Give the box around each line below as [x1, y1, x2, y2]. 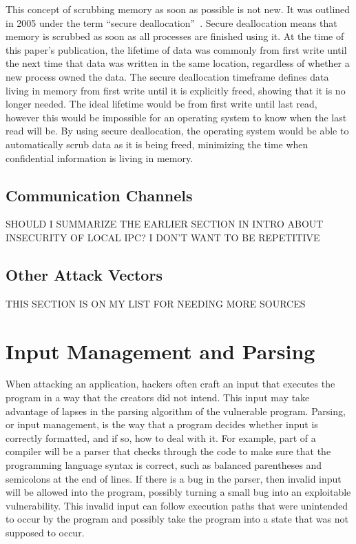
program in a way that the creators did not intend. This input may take [6, 390, 310, 405]
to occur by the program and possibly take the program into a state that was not [6, 512, 348, 526]
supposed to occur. [6, 525, 85, 539]
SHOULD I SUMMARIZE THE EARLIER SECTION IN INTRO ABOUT [6, 216, 324, 231]
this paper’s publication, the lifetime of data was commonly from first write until [6, 42, 347, 57]
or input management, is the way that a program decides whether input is [6, 417, 318, 432]
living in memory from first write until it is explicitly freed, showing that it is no [6, 83, 346, 97]
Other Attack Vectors [6, 263, 163, 285]
